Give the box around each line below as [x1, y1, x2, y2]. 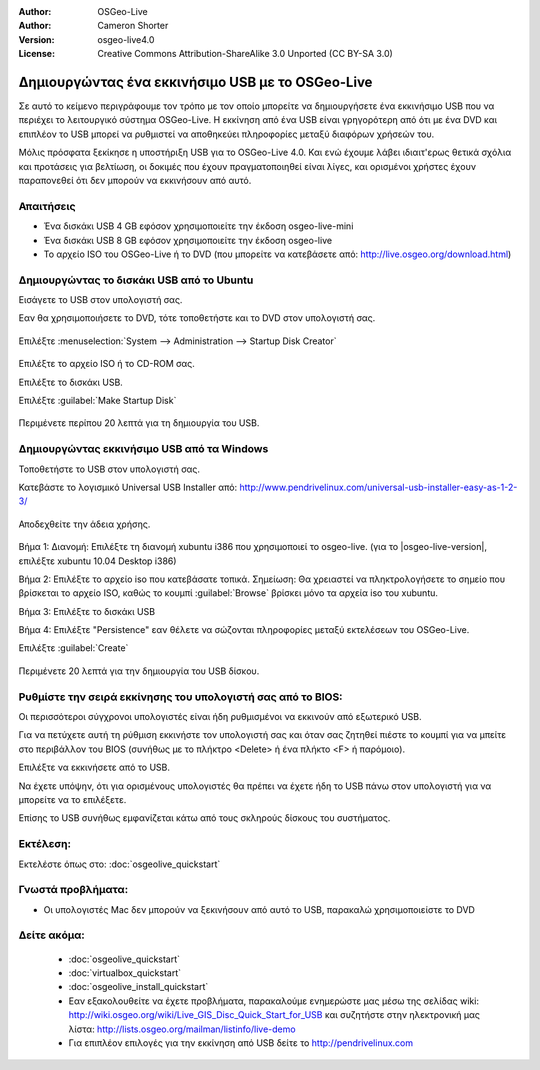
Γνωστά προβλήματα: [18, 883, 129, 897]
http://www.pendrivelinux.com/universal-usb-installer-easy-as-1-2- [239, 481, 518, 493]
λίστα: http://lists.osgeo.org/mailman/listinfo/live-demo [68, 1023, 296, 1035]
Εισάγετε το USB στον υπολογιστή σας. [18, 294, 183, 306]
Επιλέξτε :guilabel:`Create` [18, 642, 129, 654]
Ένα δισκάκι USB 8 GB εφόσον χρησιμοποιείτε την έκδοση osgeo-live [43, 234, 333, 246]
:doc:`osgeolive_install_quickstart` [68, 981, 209, 993]
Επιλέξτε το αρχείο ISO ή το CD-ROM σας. [18, 358, 195, 370]
